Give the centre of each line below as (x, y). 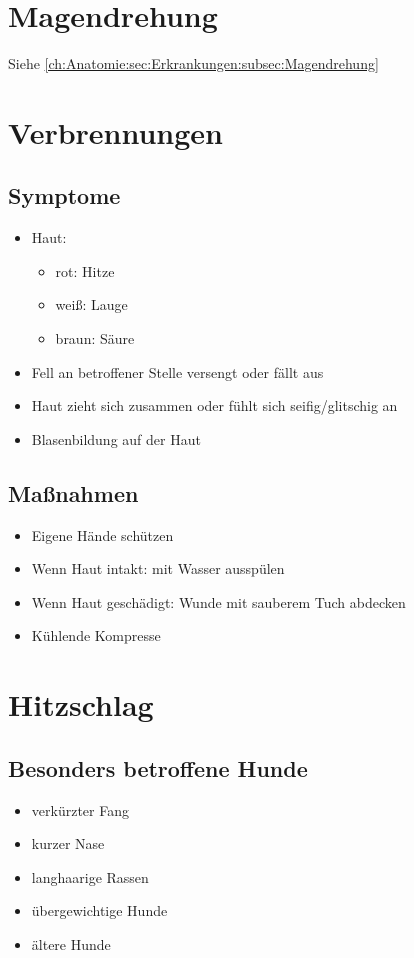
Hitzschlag (81, 704)
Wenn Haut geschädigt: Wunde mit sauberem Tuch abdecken (218, 601)
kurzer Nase (68, 843)
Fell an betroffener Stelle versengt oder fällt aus (177, 371)
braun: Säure (95, 338)
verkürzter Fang (80, 809)
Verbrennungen (116, 131)
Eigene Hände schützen (102, 534)
